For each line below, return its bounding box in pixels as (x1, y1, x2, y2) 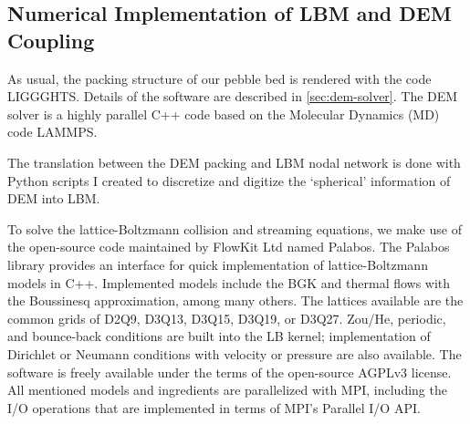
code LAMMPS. (7, 122, 98, 141)
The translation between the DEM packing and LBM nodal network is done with (7, 152, 461, 171)
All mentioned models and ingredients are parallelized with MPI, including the (7, 380, 447, 399)
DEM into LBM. (7, 189, 100, 208)
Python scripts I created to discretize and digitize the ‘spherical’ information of (7, 171, 451, 190)
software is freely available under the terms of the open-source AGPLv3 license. (7, 362, 452, 381)
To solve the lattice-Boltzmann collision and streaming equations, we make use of (7, 219, 462, 238)
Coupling (7, 26, 95, 54)
